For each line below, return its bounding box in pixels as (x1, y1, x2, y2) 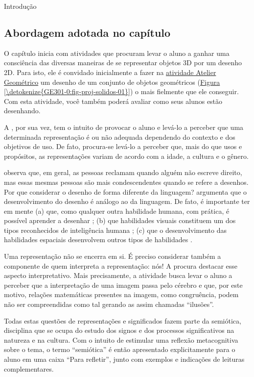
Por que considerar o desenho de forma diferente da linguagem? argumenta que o (4, 186, 247, 197)
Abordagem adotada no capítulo (4, 25, 171, 40)
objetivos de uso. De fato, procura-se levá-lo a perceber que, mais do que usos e (4, 141, 242, 151)
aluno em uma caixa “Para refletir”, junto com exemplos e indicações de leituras (4, 354, 245, 364)
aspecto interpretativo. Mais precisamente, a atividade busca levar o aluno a (4, 270, 232, 280)
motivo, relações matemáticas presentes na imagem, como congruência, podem (4, 289, 239, 300)
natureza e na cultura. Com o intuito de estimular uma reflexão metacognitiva (4, 334, 238, 345)
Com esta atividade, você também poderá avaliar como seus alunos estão (4, 96, 223, 106)
